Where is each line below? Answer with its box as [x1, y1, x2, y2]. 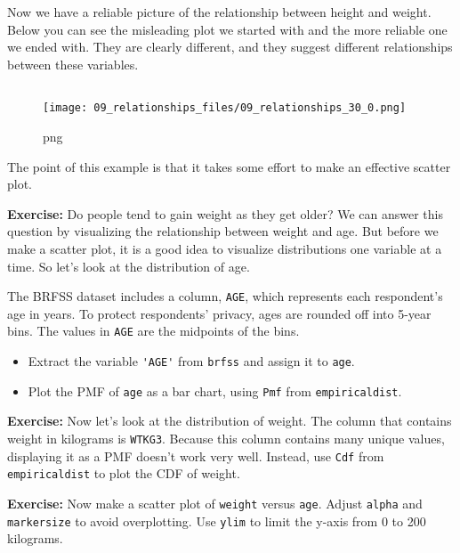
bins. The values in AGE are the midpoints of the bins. [7, 321, 300, 340]
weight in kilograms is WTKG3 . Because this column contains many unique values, [7, 429, 445, 447]
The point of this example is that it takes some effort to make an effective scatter [7, 157, 451, 175]
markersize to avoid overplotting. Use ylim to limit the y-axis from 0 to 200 [7, 511, 426, 530]
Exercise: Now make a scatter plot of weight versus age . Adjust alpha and [7, 493, 423, 512]
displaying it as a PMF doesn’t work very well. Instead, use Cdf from [7, 446, 384, 465]
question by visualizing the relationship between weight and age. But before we [7, 222, 439, 240]
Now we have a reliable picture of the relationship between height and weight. [7, 3, 432, 20]
